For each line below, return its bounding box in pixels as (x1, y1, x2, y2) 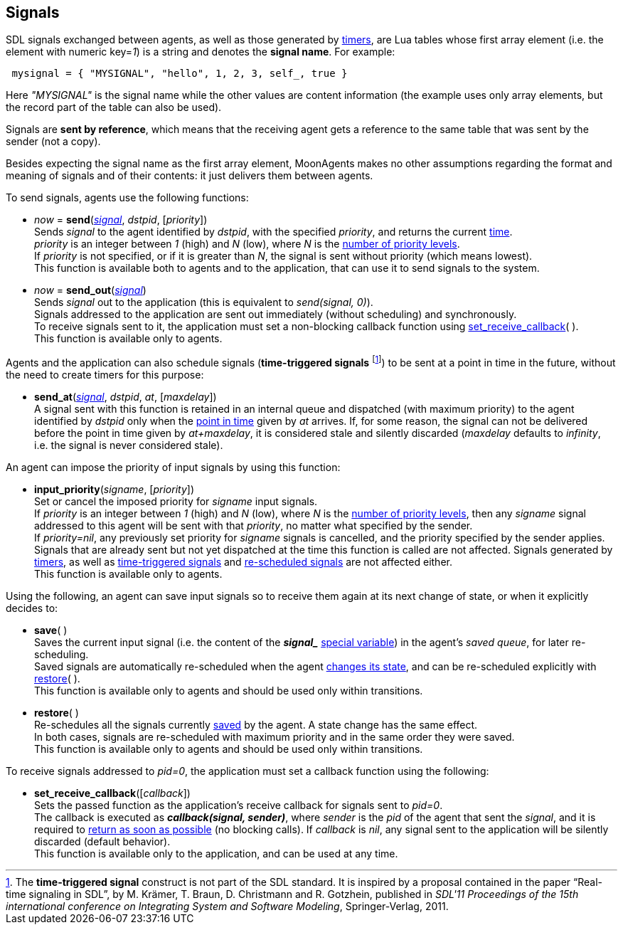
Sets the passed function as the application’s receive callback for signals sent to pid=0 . (34, 799, 443, 812)
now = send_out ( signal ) (34, 284, 147, 297)
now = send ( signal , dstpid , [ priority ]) (34, 213, 208, 226)
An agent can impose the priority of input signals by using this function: (6, 461, 341, 474)
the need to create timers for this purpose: (6, 369, 204, 381)
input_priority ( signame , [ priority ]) (34, 483, 195, 496)
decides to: (6, 602, 58, 615)
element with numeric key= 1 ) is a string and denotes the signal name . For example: (6, 46, 395, 58)
